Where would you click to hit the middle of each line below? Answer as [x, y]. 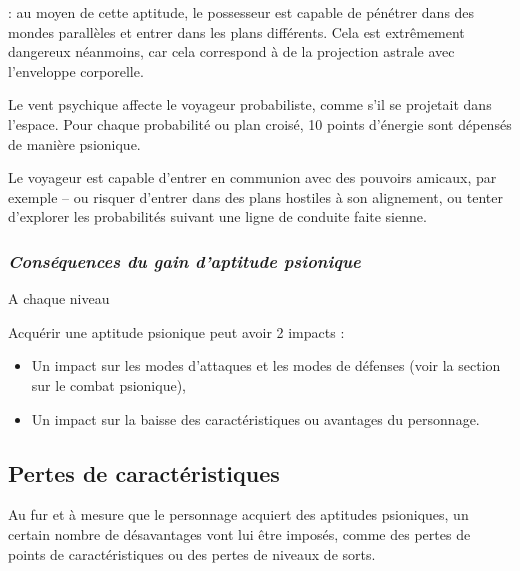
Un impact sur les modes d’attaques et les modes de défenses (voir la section [266, 365]
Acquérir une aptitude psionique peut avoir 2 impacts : [176, 331]
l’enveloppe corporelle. [76, 70]
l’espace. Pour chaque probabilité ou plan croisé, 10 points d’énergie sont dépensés [260, 123]
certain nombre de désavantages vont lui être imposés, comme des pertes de [239, 533]
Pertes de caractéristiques [144, 472]
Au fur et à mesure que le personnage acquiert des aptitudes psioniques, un [238, 514]
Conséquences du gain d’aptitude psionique [184, 260]
